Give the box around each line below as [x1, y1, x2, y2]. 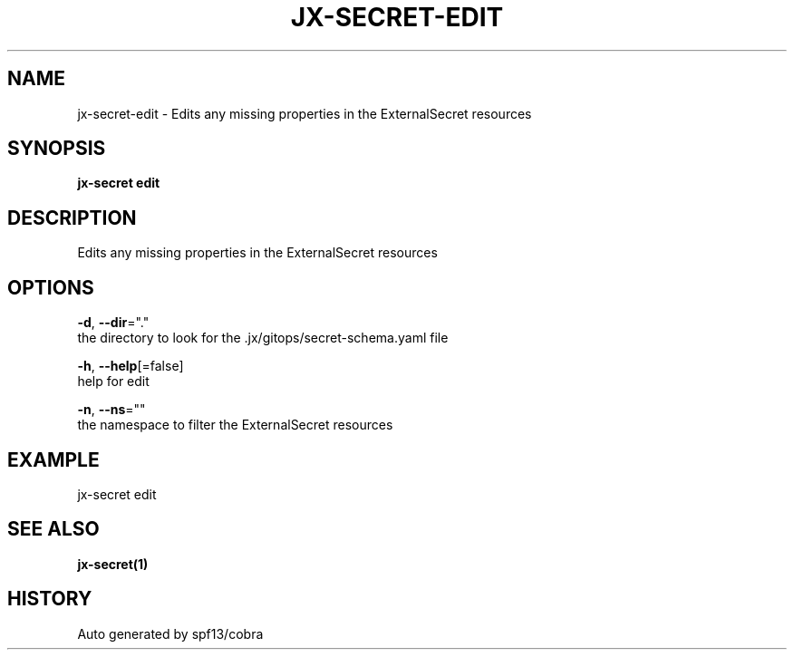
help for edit [77, 373, 150, 390]
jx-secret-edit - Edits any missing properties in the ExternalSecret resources [77, 105, 532, 121]
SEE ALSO [7, 517, 100, 541]
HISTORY [7, 587, 92, 611]
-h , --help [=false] [77, 358, 184, 374]
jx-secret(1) [77, 556, 149, 572]
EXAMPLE [7, 448, 100, 471]
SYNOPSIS [7, 137, 106, 160]
